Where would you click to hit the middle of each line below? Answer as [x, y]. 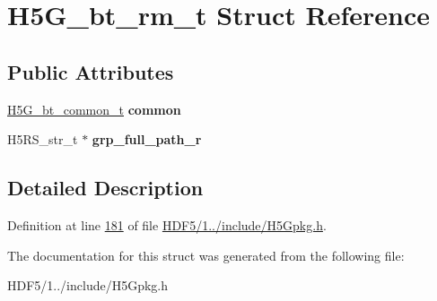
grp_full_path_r [147, 139]
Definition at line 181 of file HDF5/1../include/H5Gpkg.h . [167, 224]
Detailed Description [105, 188]
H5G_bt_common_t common [94, 109]
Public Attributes [91, 71]
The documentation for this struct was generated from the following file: [206, 255]
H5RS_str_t [43, 139]
